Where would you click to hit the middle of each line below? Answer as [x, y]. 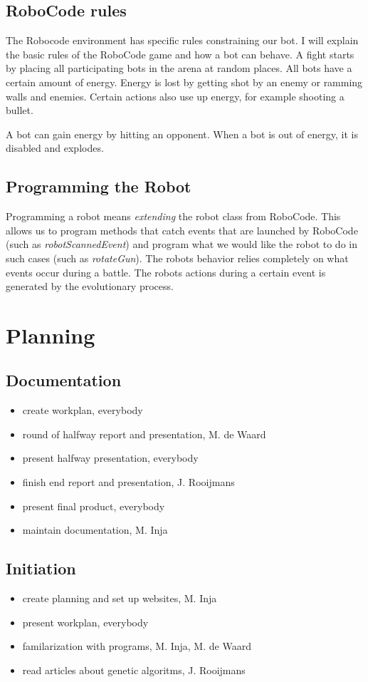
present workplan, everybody [85, 622]
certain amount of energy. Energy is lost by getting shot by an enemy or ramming [184, 82]
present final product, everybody [94, 506]
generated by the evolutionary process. [90, 286]
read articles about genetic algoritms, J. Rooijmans [134, 670]
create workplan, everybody [83, 410]
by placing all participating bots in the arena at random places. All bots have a [179, 68]
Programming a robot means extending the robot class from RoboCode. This [173, 216]
